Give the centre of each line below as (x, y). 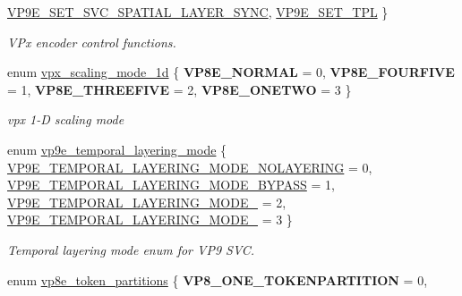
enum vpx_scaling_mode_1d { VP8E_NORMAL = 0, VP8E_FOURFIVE (231, 72)
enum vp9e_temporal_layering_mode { (117, 149)
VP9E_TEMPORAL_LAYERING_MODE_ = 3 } (150, 220)
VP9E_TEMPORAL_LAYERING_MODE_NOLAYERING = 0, (190, 167)
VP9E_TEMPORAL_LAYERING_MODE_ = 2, (147, 202)
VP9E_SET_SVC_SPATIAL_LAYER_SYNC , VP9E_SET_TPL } (198, 12)
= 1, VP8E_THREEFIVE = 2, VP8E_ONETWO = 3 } (180, 89)
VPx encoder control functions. (92, 42)
